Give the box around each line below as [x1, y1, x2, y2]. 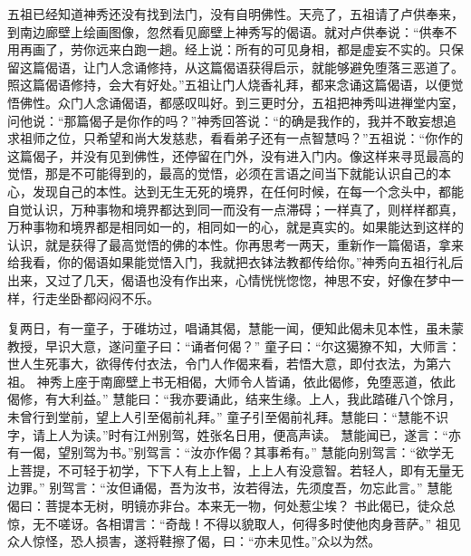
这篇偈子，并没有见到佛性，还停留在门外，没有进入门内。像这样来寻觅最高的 [7, 146, 464, 165]
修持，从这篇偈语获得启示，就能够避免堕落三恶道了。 [146, 57, 464, 76]
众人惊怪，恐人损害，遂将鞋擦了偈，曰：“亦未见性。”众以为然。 [7, 532, 381, 551]
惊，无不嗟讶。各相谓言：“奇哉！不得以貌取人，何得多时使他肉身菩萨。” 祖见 [7, 513, 461, 532]
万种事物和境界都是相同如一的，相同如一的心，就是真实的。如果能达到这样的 [7, 217, 464, 236]
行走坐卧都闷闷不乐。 [32, 288, 159, 307]
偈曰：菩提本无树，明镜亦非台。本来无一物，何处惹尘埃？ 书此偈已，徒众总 [7, 496, 456, 515]
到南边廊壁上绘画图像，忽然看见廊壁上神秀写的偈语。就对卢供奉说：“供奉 [7, 22, 445, 41]
